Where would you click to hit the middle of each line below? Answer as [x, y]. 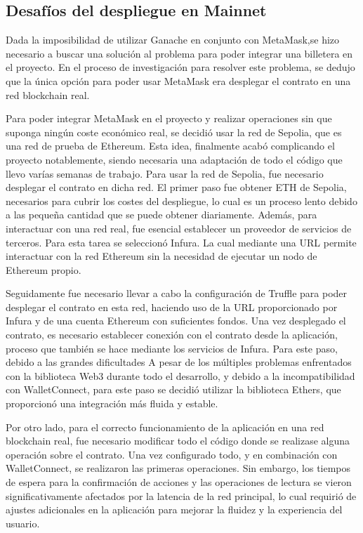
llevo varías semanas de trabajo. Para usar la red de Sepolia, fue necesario [165, 173]
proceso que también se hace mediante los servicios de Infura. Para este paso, [172, 348]
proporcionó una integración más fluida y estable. [112, 403]
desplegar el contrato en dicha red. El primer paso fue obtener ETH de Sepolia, [176, 187]
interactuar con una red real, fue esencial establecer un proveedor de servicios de [179, 228]
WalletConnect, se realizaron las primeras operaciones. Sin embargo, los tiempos [178, 468]
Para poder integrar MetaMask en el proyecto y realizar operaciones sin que [169, 118]
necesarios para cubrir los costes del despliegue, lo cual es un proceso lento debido [181, 200]
